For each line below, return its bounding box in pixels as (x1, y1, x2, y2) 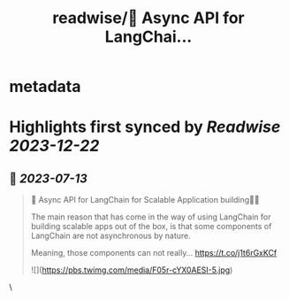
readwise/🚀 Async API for (52, 8, 245, 28)
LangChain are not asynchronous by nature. (30, 230, 192, 242)
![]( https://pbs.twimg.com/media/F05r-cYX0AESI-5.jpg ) (30, 265, 233, 275)
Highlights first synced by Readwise (9, 117, 281, 137)
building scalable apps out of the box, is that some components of (30, 221, 272, 232)
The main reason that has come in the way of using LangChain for (30, 212, 271, 222)
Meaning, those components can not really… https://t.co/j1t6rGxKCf (30, 248, 278, 258)
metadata (9, 77, 81, 96)
